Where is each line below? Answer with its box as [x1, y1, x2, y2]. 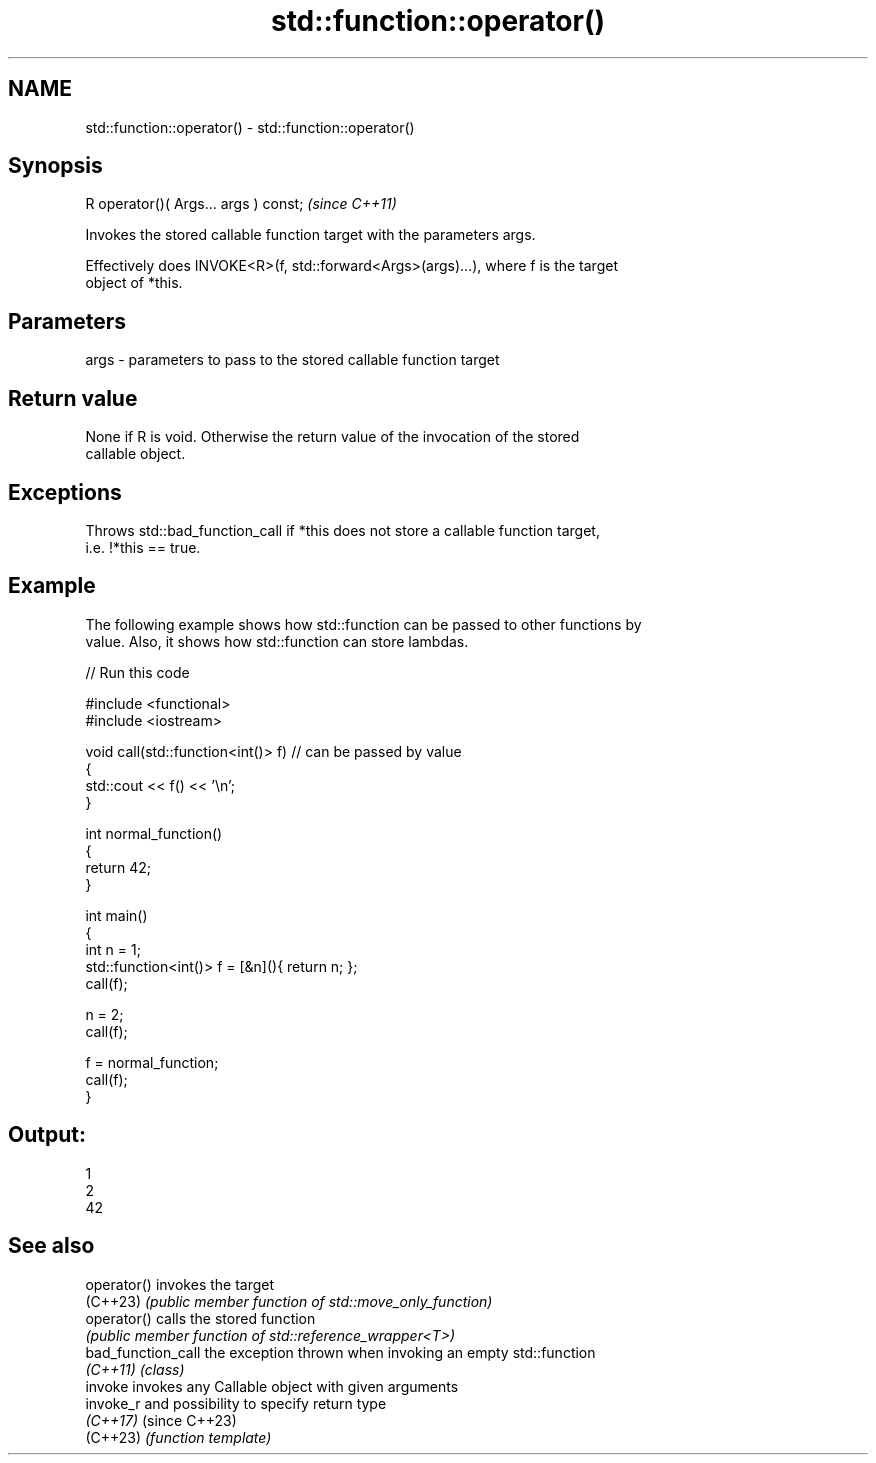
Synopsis [8, 153, 103, 179]
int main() [85, 906, 148, 924]
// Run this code [85, 663, 190, 681]
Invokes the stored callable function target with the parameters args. [85, 226, 536, 244]
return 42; [85, 858, 151, 876]
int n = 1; [85, 940, 141, 958]
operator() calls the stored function [85, 1309, 316, 1327]
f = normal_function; [85, 1053, 219, 1071]
